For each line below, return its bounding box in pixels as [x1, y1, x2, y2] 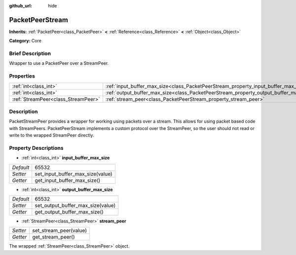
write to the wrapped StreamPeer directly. [9, 132, 94, 138]
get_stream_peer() [32, 234, 75, 241]
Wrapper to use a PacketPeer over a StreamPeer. [9, 60, 109, 66]
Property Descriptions [9, 144, 64, 151]
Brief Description [9, 50, 51, 57]
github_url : [9, 3, 32, 8]
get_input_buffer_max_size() [35, 177, 101, 184]
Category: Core [9, 38, 42, 44]
